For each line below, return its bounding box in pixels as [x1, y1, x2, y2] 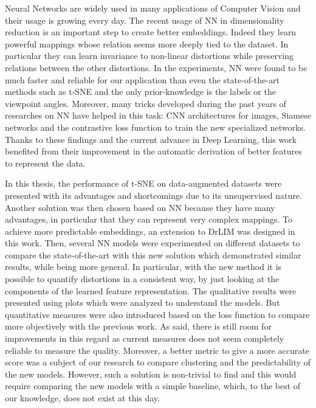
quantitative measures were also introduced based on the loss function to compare [5, 308, 310, 320]
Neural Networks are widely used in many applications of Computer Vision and [5, 2, 301, 14]
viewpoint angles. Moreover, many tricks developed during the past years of [5, 97, 286, 109]
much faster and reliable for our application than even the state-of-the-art [5, 73, 280, 86]
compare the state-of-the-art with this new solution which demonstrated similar [5, 248, 301, 261]
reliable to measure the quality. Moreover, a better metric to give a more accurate [5, 344, 309, 356]
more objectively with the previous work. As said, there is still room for [5, 320, 272, 333]
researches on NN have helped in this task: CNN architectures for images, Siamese [5, 109, 311, 122]
